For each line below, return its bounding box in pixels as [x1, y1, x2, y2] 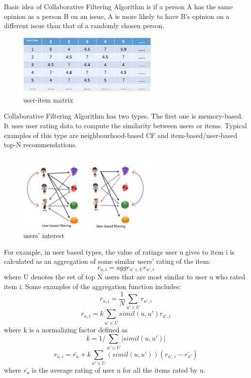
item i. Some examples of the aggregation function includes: [4, 281, 181, 291]
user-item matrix [23, 94, 73, 104]
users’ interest [23, 230, 64, 241]
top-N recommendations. [4, 139, 77, 150]
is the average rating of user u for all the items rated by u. [31, 364, 205, 375]
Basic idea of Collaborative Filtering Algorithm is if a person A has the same [4, 1, 233, 11]
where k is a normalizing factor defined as [4, 324, 128, 334]
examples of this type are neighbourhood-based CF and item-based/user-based [4, 130, 237, 140]
